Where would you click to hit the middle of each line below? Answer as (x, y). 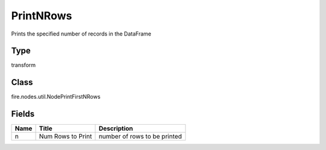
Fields (23, 114)
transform (24, 65)
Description (116, 128)
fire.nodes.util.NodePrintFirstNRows (56, 97)
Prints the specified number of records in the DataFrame (81, 34)
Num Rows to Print (66, 137)
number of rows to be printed (140, 137)
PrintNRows (42, 16)
